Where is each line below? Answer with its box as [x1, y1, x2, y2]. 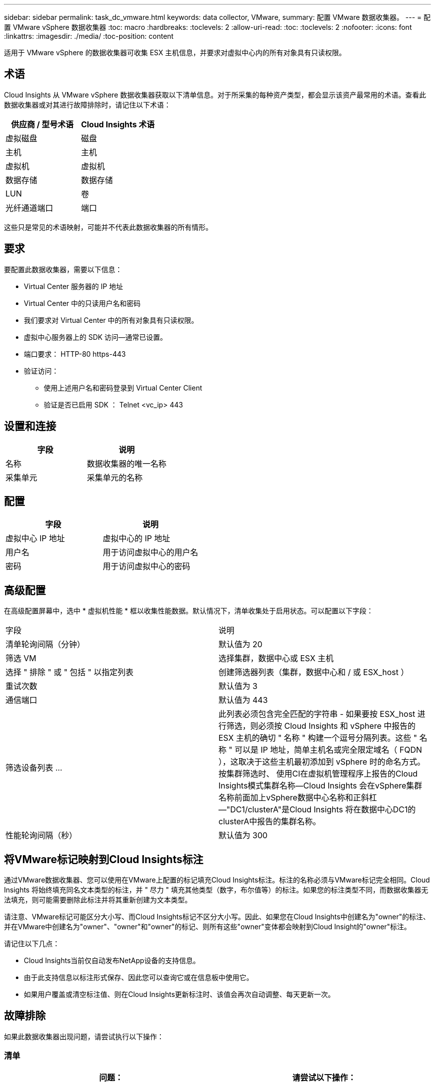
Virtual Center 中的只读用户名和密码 [24, 298, 141, 307]
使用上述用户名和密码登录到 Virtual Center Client [44, 383, 203, 392]
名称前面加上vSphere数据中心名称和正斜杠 [218, 792, 377, 803]
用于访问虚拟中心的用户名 [103, 547, 199, 558]
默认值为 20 [218, 639, 263, 650]
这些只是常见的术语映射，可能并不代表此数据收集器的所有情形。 [4, 222, 213, 231]
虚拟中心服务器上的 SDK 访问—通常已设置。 [24, 332, 167, 341]
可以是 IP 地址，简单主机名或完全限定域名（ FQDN [234, 745, 422, 755]
